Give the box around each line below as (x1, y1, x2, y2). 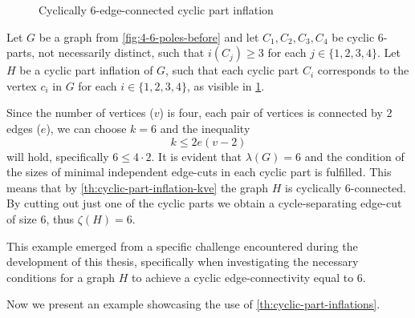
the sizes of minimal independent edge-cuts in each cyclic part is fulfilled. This (6, 163, 392, 180)
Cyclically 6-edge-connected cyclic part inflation (39, 2, 274, 18)
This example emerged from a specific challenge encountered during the (6, 237, 358, 254)
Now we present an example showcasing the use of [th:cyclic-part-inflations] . (6, 296, 380, 312)
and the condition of (304, 147, 405, 164)
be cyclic (332, 28, 375, 45)
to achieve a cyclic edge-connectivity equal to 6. (132, 268, 366, 285)
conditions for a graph (6, 268, 116, 285)
